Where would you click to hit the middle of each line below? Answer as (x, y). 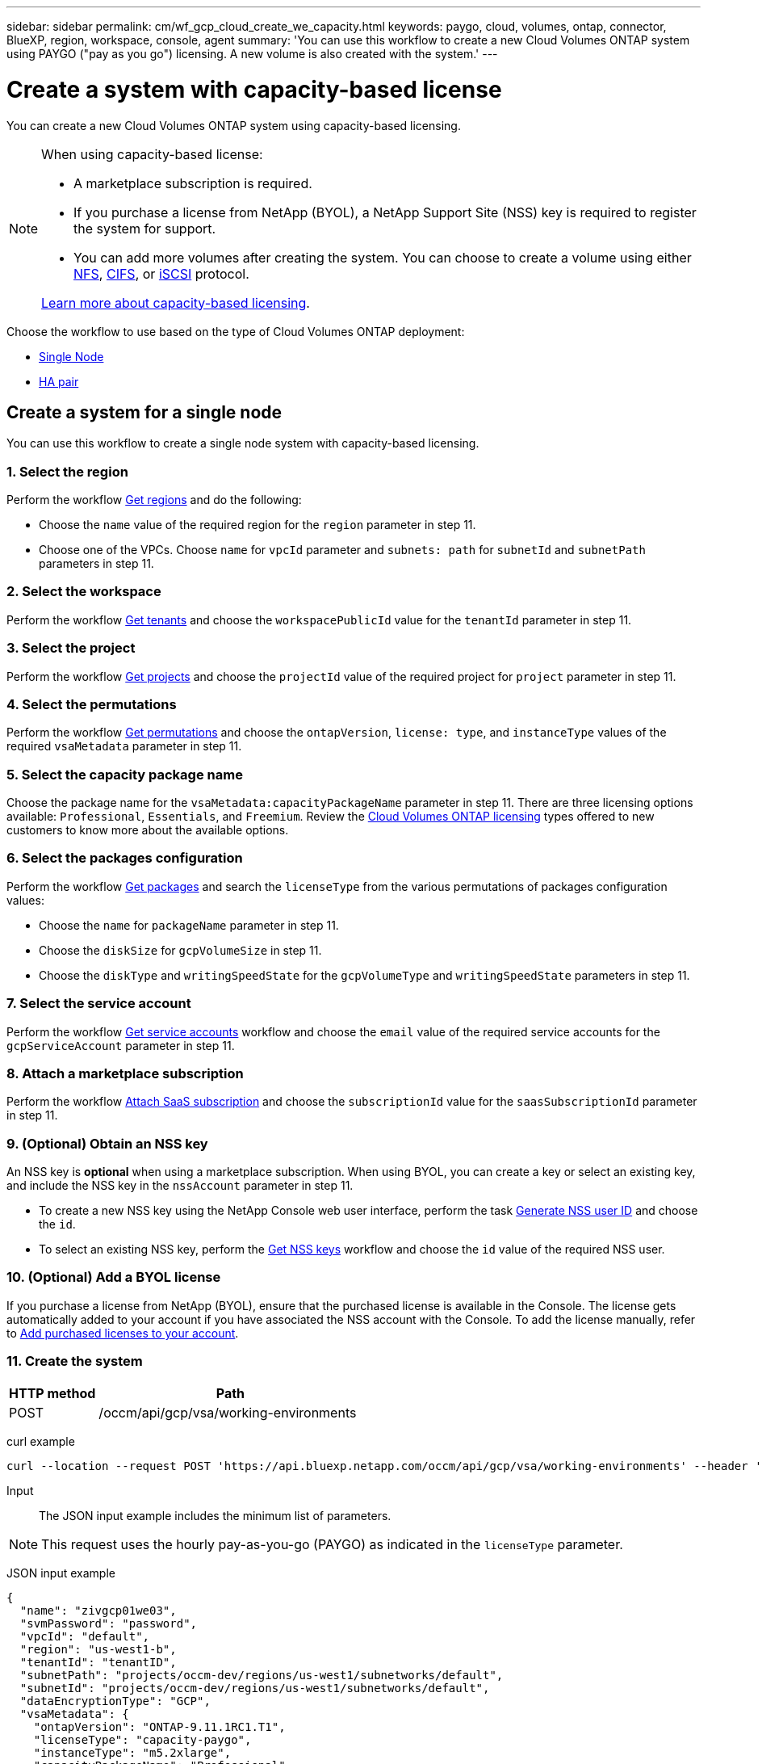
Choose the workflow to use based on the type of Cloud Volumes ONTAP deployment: (236, 331)
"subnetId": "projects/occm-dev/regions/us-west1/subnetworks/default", (255, 1688)
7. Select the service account (99, 1004)
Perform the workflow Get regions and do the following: (154, 500)
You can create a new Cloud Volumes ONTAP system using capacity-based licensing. (234, 125)
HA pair (59, 381)
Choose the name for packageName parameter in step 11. (189, 925)
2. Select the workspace (84, 592)
